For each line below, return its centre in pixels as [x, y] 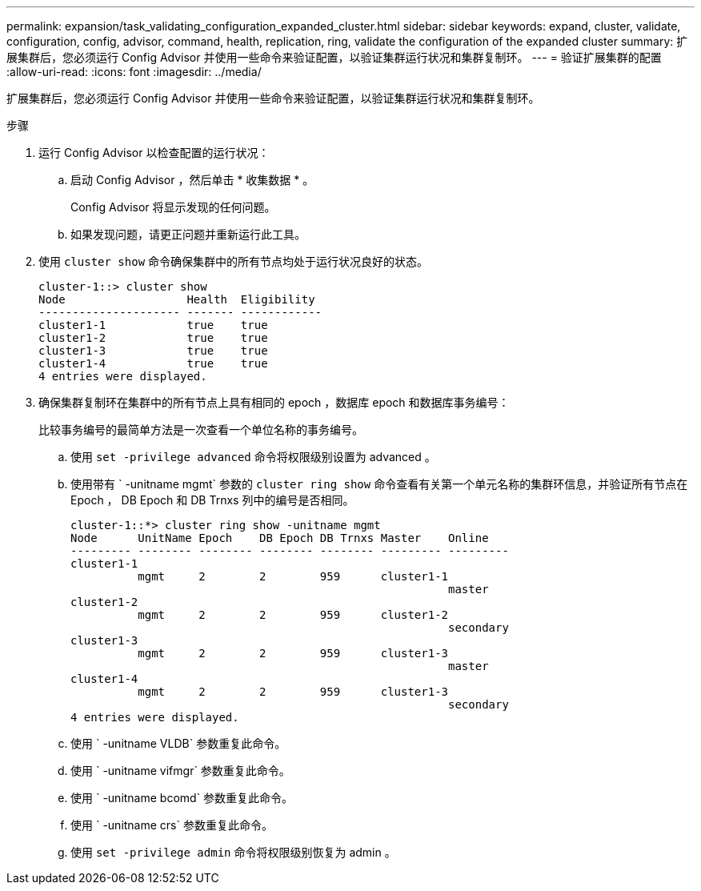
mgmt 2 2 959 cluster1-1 [293, 576]
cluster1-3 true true [153, 351]
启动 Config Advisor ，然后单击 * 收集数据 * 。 [192, 180]
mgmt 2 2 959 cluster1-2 [293, 615]
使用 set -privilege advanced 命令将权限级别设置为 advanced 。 [253, 457]
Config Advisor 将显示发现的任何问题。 [173, 207]
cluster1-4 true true [153, 363]
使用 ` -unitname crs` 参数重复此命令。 [172, 825]
